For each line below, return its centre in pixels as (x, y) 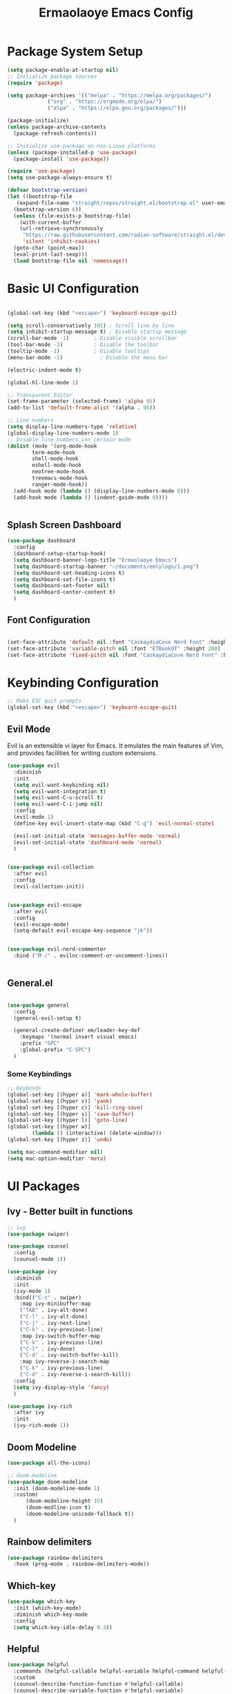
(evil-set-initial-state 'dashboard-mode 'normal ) (88, 842)
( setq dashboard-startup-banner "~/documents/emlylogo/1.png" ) (106, 567)
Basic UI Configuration (73, 288)
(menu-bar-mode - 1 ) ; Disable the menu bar (88, 357)
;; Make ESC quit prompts (44, 701)
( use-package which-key (41, 1602)
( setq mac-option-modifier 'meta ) (57, 1159)
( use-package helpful (38, 1665)
